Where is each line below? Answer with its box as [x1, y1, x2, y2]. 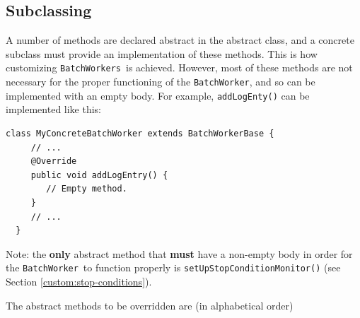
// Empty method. [46, 184, 127, 194]
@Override [30, 156, 77, 167]
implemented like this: [6, 102, 102, 117]
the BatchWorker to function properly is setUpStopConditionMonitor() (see [6, 260, 341, 275]
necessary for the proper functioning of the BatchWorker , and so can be [6, 74, 315, 89]
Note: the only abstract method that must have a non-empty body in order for [6, 246, 353, 261]
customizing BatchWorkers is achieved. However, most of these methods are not [6, 60, 353, 75]
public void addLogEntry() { [30, 170, 168, 180]
